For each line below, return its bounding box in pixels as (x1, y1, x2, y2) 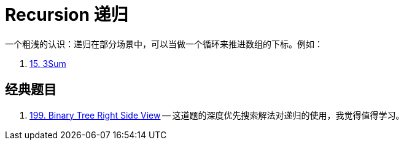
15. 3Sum (29, 58, 66, 69)
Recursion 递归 (5, 4, 128, 25)
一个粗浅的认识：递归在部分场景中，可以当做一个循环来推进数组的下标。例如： (5, 38, 323, 49)
